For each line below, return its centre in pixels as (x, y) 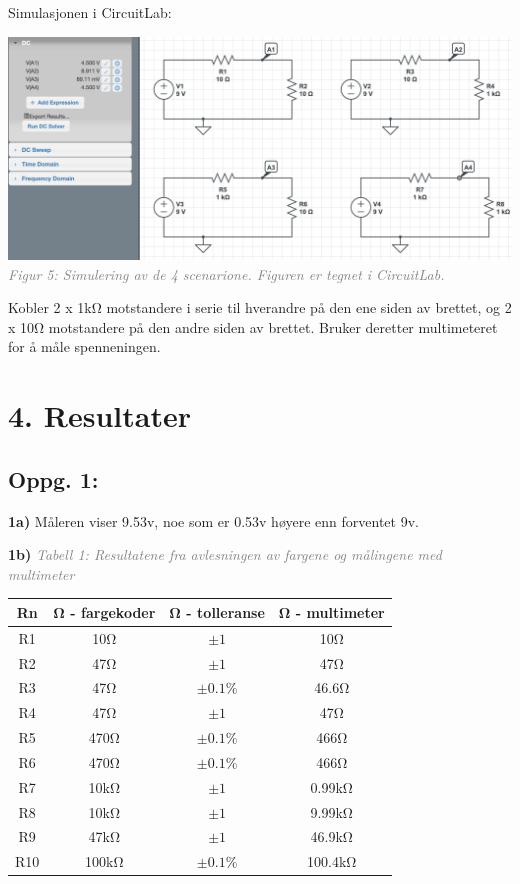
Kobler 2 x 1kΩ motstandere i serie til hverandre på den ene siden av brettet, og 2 (260, 307)
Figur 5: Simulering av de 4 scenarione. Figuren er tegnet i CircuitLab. (226, 273)
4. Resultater (99, 415)
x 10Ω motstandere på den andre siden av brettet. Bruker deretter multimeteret (253, 326)
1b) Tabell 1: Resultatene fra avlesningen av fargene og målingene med (225, 554)
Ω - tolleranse (217, 611)
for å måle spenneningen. (84, 346)
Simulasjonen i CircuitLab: (90, 12)
